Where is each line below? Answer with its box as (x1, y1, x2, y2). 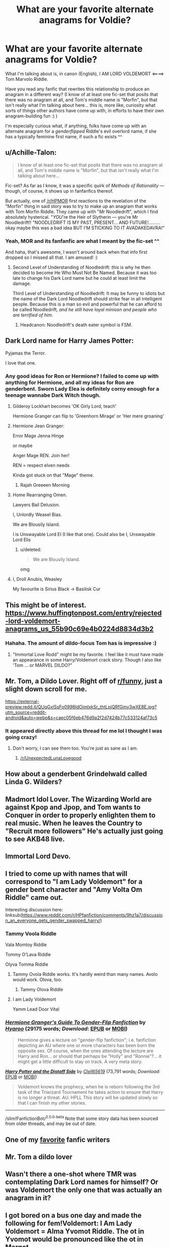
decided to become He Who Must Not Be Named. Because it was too (12, 270, 157, 276)
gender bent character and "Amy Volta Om (5, 885, 143, 894)
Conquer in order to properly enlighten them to (5, 811, 156, 819)
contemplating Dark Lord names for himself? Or (5, 1178, 158, 1186)
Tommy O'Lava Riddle (5, 952, 51, 958)
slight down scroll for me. (5, 685, 88, 694)
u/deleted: (20, 547, 41, 553)
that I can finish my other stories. (17, 1100, 87, 1106)
